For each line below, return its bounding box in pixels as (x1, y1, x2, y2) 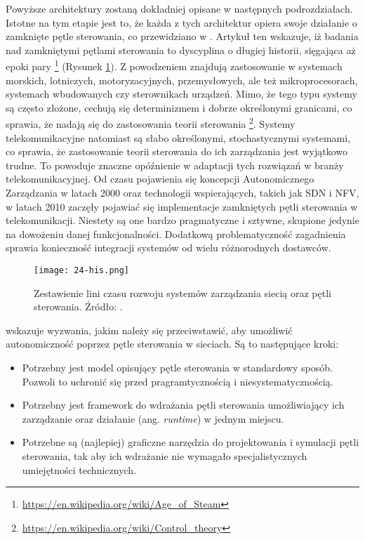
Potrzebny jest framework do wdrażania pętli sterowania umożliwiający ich (22, 397, 345, 412)
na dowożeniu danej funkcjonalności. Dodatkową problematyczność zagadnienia (6, 226, 346, 241)
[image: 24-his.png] (34, 265, 130, 275)
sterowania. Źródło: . (34, 299, 123, 314)
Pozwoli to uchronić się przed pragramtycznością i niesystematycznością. (22, 374, 333, 388)
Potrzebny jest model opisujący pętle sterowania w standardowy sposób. (22, 360, 333, 375)
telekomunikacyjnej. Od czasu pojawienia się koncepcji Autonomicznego (6, 171, 314, 186)
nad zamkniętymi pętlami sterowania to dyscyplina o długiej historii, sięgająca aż (6, 42, 356, 57)
